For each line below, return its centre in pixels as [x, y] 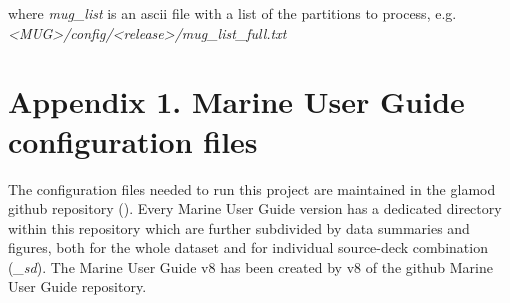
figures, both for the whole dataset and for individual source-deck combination [248, 247]
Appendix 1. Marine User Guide [236, 101]
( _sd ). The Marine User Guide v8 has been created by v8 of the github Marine [250, 266]
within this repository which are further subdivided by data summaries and [239, 227]
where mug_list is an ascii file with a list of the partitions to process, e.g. [232, 13]
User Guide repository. [77, 286]
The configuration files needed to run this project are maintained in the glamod [252, 188]
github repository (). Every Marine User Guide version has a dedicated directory [255, 208]
